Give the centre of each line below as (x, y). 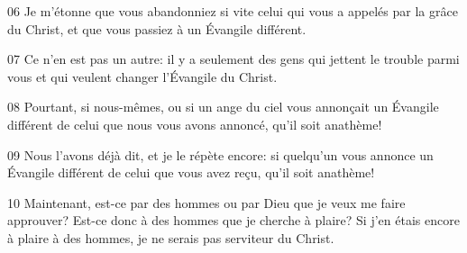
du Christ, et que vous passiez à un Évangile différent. (157, 28)
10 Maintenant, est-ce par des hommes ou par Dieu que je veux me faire (206, 202)
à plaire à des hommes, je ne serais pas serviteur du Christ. (171, 237)
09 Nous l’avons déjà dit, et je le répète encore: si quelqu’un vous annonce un (220, 154)
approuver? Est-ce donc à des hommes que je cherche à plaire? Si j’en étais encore (233, 220)
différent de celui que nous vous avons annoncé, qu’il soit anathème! (195, 124)
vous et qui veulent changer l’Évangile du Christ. (142, 76)
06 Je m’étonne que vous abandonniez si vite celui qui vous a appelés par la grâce (233, 11)
